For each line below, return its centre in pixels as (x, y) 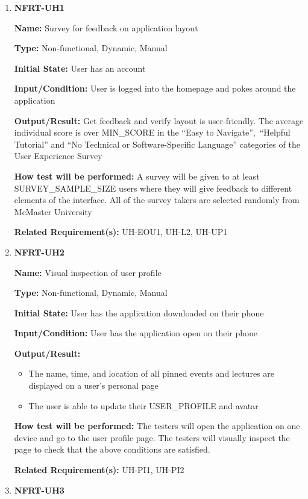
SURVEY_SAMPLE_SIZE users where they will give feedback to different (153, 188)
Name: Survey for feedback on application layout (106, 27)
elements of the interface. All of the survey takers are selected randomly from (157, 200)
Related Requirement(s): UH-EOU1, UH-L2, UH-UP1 (121, 232)
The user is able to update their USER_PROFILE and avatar (143, 405)
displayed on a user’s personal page (93, 385)
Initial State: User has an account (80, 68)
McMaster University (53, 211)
